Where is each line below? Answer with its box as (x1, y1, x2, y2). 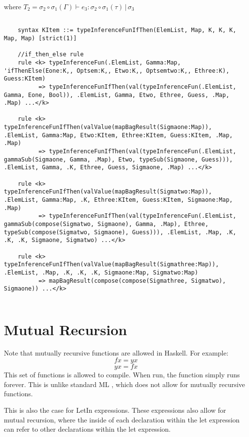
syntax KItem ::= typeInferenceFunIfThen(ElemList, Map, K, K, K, (17, 27, 236, 34)
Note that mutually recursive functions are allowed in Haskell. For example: (4, 347, 229, 357)
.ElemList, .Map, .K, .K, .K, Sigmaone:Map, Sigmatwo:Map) (4, 269, 198, 276)
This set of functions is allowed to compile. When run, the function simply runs (4, 370, 240, 380)
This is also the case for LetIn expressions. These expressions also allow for (4, 405, 226, 415)
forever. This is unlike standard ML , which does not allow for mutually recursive (4, 379, 245, 389)
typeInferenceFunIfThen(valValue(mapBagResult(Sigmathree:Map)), (4, 261, 219, 268)
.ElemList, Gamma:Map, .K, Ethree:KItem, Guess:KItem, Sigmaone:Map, (4, 196, 233, 204)
